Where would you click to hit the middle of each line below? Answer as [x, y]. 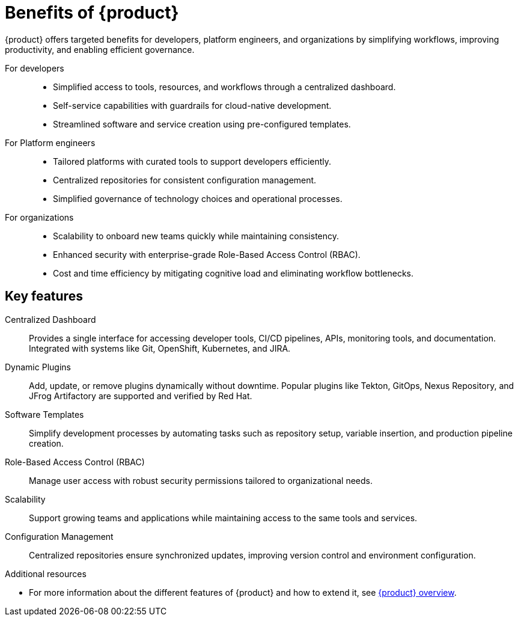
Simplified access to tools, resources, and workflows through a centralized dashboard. [224, 87]
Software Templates [44, 414]
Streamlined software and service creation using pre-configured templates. [202, 124]
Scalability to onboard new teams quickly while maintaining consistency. [196, 236]
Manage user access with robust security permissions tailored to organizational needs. [201, 480]
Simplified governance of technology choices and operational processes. [198, 198]
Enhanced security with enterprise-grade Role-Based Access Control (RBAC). [207, 254]
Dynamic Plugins [38, 367]
